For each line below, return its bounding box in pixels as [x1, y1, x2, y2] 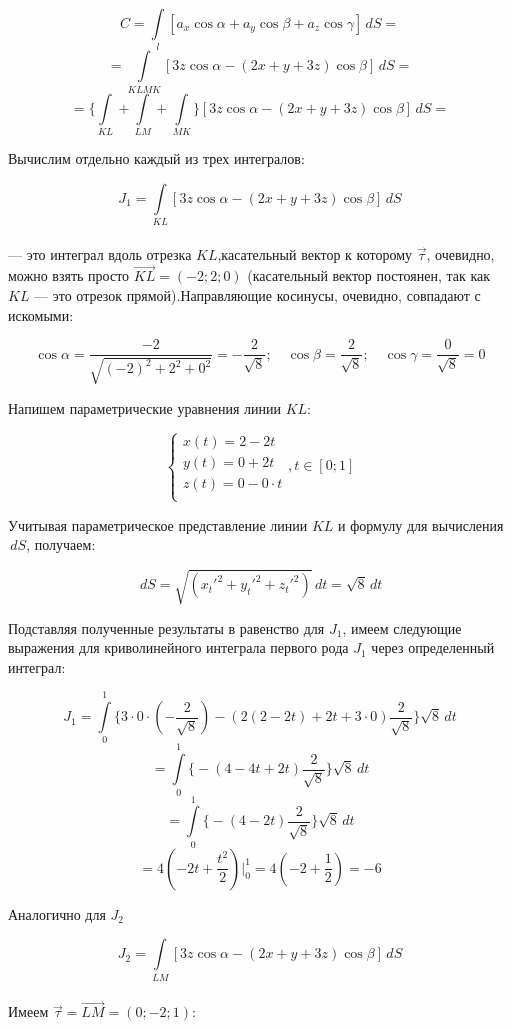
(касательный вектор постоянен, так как [247, 265, 491, 286]
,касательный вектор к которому [217, 243, 413, 264]
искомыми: [8, 304, 74, 325]
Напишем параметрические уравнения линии [8, 397, 281, 418]
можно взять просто [8, 265, 130, 286]
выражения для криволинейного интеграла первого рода [8, 637, 349, 658]
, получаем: [26, 534, 96, 555]
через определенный [371, 637, 495, 658]
